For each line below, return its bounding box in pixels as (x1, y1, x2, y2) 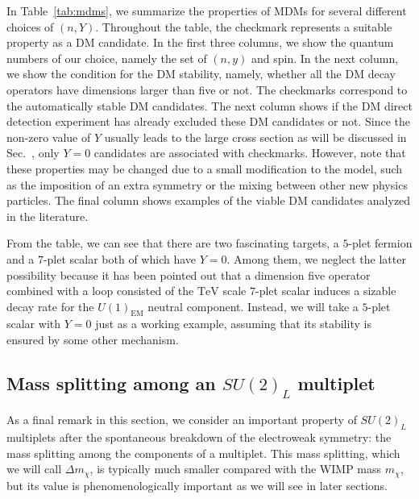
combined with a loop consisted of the (6, 282, 194, 299)
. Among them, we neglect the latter (226, 250, 406, 267)
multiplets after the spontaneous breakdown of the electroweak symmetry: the (6, 429, 392, 446)
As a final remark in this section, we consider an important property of (6, 411, 357, 428)
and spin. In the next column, (251, 49, 399, 66)
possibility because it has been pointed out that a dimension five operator (6, 266, 371, 283)
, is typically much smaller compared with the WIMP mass (89, 460, 382, 477)
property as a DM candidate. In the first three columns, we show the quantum (6, 34, 394, 51)
